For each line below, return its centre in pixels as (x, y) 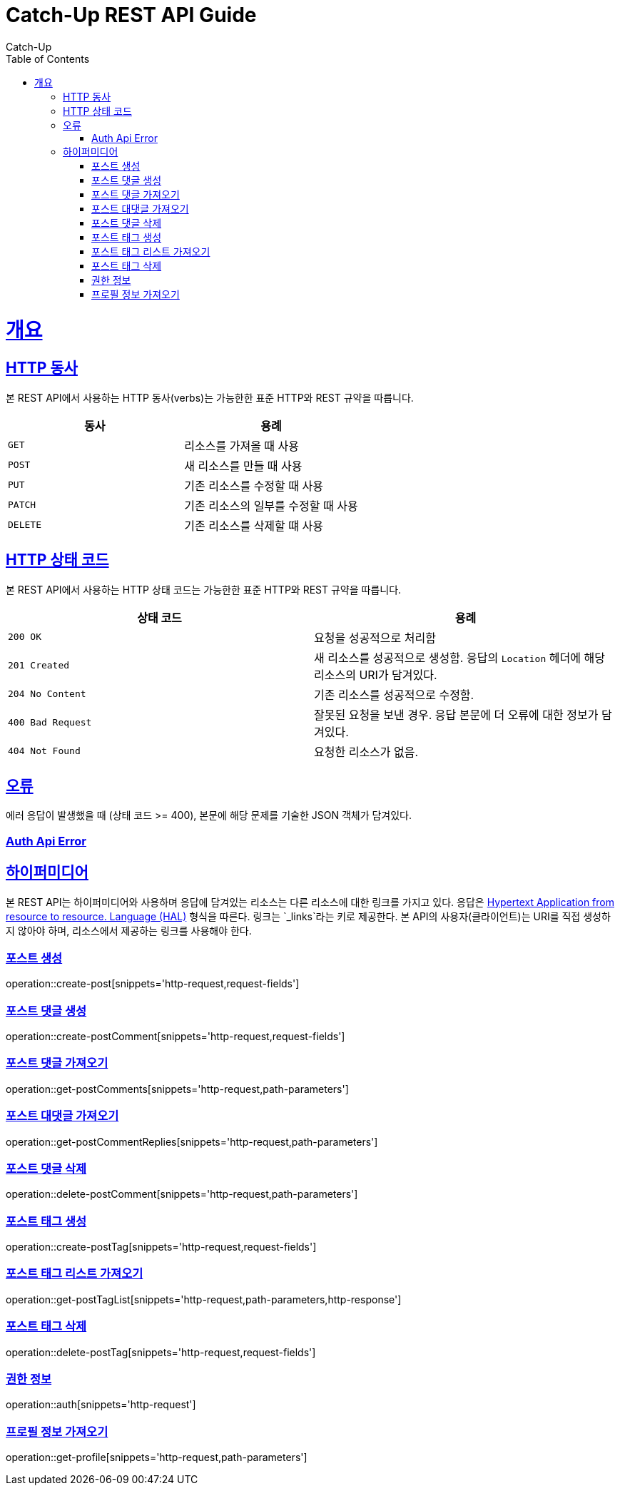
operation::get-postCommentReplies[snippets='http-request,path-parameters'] (192, 1141)
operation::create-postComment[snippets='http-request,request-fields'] (176, 1037)
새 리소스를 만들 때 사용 (243, 465)
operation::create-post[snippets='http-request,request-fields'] (153, 984)
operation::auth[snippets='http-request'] (101, 1405)
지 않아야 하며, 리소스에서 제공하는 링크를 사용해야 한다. (129, 930)
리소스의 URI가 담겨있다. (376, 675)
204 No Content (47, 694)
